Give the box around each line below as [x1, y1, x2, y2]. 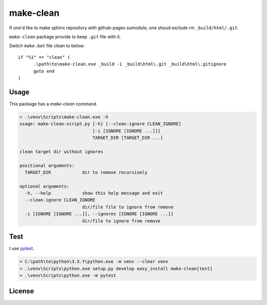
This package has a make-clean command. [9, 101, 97, 106]
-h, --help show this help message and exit [25, 191, 163, 196]
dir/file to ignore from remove [82, 218, 161, 224]
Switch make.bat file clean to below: [9, 43, 85, 49]
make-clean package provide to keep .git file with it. [9, 34, 121, 40]
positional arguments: [19, 162, 75, 168]
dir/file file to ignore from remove [82, 204, 174, 210]
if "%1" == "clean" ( [18, 54, 70, 60]
